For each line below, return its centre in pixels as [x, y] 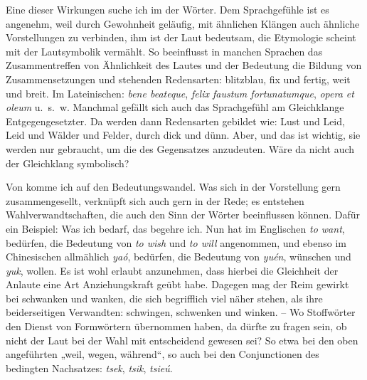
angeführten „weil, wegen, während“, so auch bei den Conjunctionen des [163, 354]
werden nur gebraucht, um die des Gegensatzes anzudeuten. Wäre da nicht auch [180, 148]
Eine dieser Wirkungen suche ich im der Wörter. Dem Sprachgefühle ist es [167, 9]
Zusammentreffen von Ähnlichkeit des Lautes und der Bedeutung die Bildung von [184, 65]
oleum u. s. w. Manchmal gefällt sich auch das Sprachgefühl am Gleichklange [175, 107]
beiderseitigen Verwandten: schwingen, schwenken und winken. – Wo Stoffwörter [181, 312]
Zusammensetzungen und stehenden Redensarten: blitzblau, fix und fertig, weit [178, 79]
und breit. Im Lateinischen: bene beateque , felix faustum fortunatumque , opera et [180, 93]
